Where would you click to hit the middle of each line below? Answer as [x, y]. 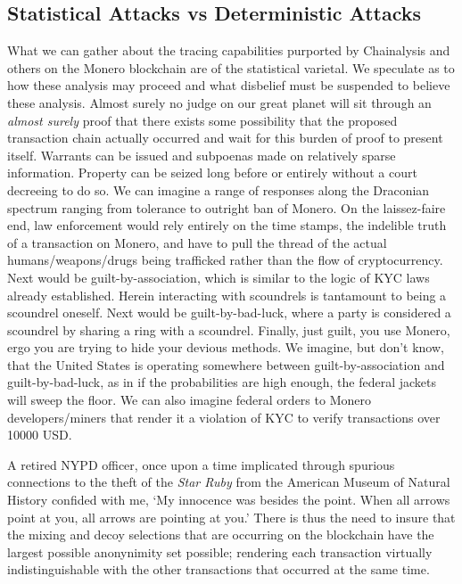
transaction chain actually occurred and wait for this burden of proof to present [225, 138]
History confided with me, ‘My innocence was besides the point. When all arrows [229, 500]
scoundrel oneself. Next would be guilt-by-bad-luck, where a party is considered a [229, 313]
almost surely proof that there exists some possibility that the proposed [202, 120]
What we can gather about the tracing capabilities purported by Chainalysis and [229, 50]
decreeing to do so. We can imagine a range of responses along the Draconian [219, 189]
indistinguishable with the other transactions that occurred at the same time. [219, 569]
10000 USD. [40, 435]
